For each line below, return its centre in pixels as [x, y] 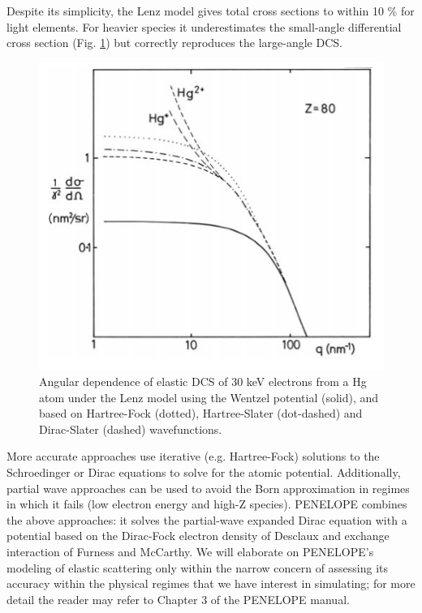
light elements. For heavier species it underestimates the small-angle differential [204, 26]
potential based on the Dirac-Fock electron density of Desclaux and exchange [198, 536]
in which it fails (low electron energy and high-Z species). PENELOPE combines [207, 504]
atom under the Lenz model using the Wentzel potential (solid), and [209, 397]
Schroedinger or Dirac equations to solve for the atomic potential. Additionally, [204, 472]
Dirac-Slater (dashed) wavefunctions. [131, 429]
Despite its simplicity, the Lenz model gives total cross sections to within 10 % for [211, 11]
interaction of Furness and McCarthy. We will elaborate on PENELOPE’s [190, 552]
